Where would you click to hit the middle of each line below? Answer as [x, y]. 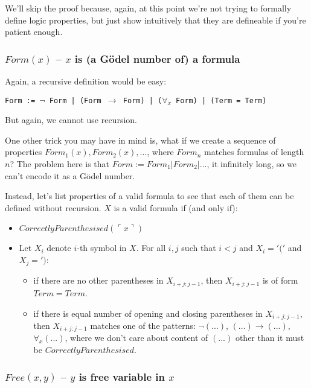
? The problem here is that [60, 164]
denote [59, 248]
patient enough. [34, 32]
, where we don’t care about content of [136, 338]
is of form [280, 280]
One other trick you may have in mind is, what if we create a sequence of [140, 140]
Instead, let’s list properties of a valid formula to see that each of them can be [149, 196]
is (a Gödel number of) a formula [157, 58]
